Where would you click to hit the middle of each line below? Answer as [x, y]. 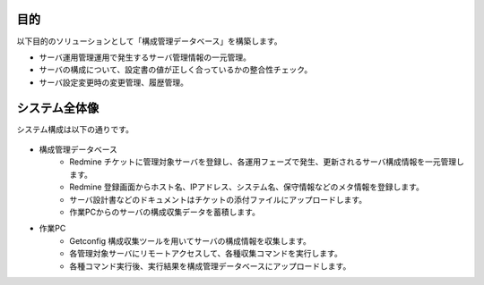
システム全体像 [58, 108]
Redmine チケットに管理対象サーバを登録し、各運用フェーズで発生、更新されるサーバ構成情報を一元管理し [267, 162]
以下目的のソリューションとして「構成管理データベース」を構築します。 [149, 41]
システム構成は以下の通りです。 [75, 129]
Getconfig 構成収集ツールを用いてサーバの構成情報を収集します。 [190, 240]
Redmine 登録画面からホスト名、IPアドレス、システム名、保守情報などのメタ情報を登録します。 [247, 187]
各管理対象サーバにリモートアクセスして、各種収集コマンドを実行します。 [206, 254]
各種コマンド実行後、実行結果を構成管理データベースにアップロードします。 [210, 266]
